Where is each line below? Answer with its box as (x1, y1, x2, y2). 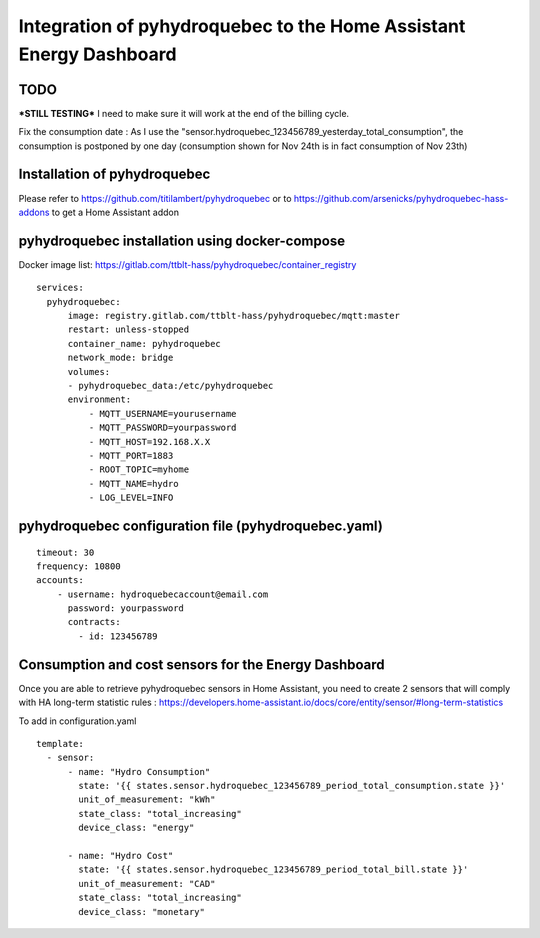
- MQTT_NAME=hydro (88, 478, 179, 489)
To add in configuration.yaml (18, 715, 137, 727)
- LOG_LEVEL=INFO (88, 492, 174, 504)
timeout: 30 (36, 546, 95, 558)
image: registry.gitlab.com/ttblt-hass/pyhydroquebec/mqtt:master (67, 310, 400, 322)
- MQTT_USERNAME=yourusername (88, 408, 237, 419)
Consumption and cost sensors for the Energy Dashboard (18, 656, 385, 673)
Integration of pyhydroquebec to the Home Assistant (18, 15, 466, 37)
